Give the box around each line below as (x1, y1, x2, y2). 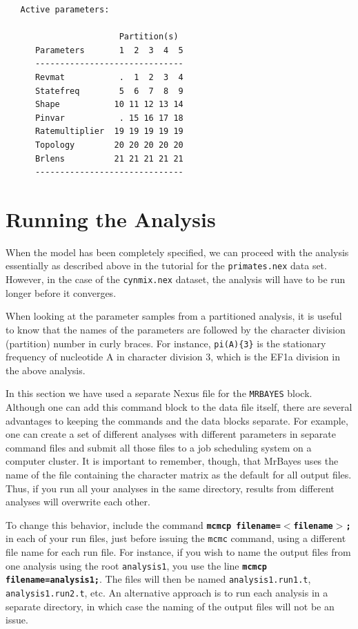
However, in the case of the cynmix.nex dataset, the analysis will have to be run (6, 272, 346, 287)
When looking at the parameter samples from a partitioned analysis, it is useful (6, 309, 342, 323)
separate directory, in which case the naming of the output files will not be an (6, 599, 335, 613)
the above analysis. (6, 362, 86, 377)
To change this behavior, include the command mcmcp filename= (6, 517, 281, 532)
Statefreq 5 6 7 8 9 (34, 86, 183, 96)
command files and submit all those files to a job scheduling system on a (6, 440, 312, 454)
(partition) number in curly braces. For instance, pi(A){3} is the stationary (6, 336, 326, 350)
